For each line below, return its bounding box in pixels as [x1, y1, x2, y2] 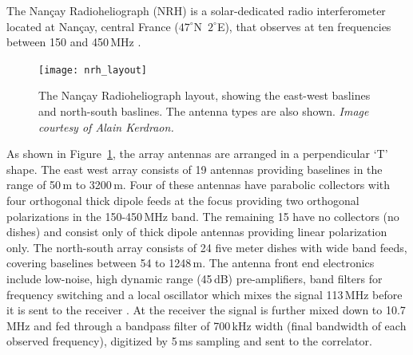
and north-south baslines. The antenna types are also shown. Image [38, 103, 369, 120]
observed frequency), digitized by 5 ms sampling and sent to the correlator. [6, 333, 372, 349]
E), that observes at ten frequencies [216, 18, 391, 34]
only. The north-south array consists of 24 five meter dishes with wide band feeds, [6, 239, 407, 255]
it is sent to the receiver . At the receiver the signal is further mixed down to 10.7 [6, 302, 406, 318]
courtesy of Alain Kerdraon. [38, 118, 174, 135]
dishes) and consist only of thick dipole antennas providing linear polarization [6, 223, 387, 240]
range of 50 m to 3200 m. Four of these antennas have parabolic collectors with [6, 176, 391, 193]
